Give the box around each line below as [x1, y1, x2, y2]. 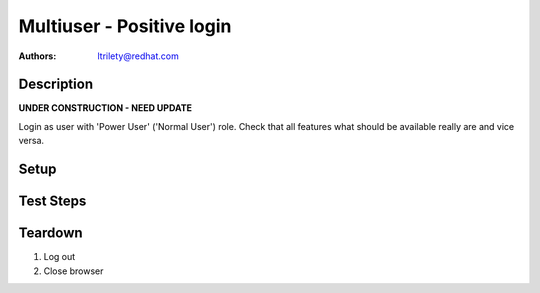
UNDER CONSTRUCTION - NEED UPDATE [18, 102, 192, 114]
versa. [18, 135, 45, 147]
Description [18, 76, 94, 93]
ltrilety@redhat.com [97, 50, 179, 62]
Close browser [43, 265, 104, 277]
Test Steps [18, 193, 87, 210]
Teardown [18, 225, 84, 242]
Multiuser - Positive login [18, 15, 232, 37]
